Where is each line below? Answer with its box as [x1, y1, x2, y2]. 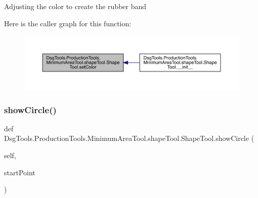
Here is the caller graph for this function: [4, 18, 132, 28]
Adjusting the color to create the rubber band [4, 1, 147, 11]
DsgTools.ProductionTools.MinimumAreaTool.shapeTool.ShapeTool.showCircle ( [4, 133, 254, 143]
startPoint [4, 167, 35, 177]
